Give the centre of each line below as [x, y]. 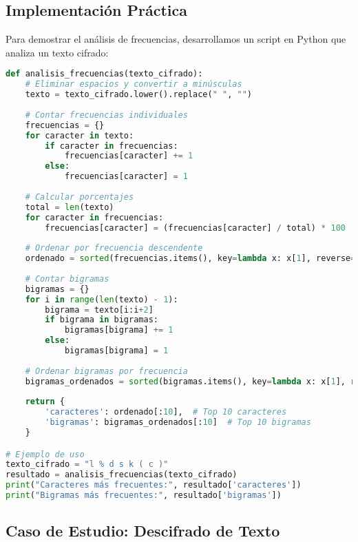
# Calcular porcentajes [80, 197]
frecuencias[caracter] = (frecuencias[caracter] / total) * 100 [196, 228]
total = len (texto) [70, 207]
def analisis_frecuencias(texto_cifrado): [104, 74]
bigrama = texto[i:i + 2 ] [99, 310]
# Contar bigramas [67, 279]
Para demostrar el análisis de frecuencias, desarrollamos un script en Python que [176, 39]
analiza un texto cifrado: [57, 52]
